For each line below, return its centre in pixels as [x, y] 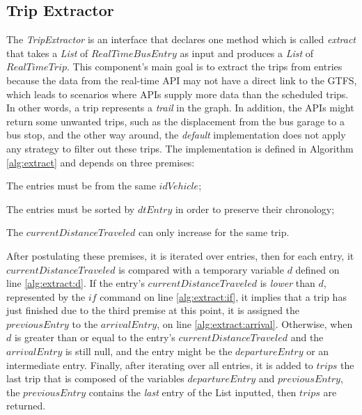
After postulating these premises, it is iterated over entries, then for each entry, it [180, 255]
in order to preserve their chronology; [255, 209]
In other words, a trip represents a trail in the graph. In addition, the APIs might [180, 108]
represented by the [46, 296]
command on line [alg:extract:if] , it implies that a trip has [223, 296]
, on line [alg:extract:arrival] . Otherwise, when [255, 323]
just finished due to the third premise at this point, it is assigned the [153, 310]
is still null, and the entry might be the [149, 351]
